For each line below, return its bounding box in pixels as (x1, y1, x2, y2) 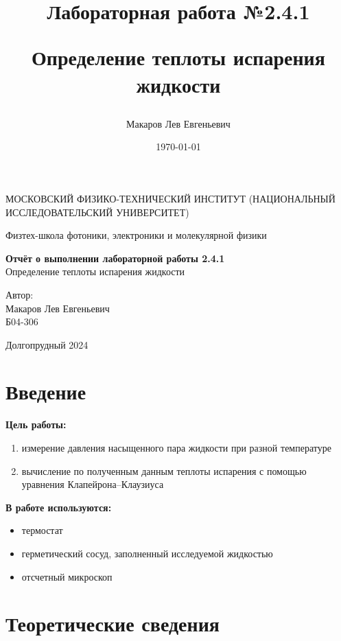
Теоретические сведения (5, 609, 220, 638)
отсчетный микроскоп (21, 569, 113, 583)
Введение (5, 377, 86, 406)
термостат (21, 523, 63, 537)
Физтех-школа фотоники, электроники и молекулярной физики (5, 228, 267, 242)
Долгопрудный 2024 (5, 337, 89, 351)
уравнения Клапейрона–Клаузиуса (21, 477, 164, 491)
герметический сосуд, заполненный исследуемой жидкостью (21, 546, 273, 560)
